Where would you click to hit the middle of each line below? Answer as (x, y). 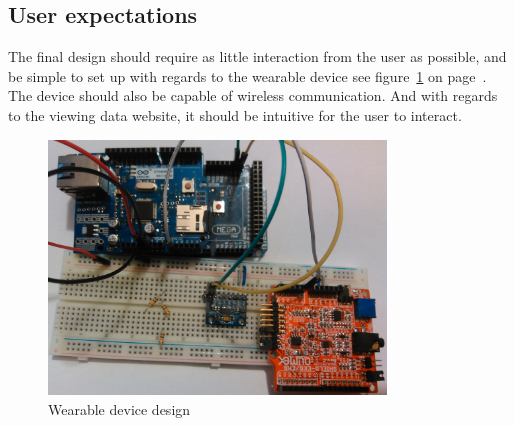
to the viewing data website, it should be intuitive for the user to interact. (235, 114)
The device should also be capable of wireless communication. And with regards (253, 95)
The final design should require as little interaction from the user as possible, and (257, 56)
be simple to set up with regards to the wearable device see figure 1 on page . (247, 75)
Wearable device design (119, 408)
